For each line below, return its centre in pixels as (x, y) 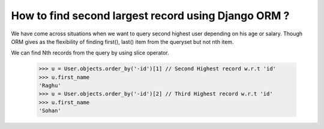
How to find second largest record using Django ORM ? (150, 16)
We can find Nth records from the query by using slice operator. (90, 53)
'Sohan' (50, 111)
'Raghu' (50, 86)
